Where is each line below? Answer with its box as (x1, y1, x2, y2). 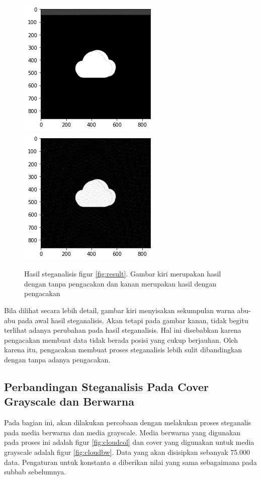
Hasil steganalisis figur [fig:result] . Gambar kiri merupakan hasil (24, 268, 221, 279)
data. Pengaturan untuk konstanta (4, 456, 111, 467)
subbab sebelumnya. (4, 466, 66, 477)
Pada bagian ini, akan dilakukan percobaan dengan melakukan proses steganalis (4, 417, 251, 428)
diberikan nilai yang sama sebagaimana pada (118, 456, 257, 467)
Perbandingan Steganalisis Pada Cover (4, 378, 209, 394)
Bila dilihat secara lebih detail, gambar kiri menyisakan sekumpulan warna (4, 305, 235, 315)
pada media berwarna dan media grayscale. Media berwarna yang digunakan (4, 427, 241, 437)
